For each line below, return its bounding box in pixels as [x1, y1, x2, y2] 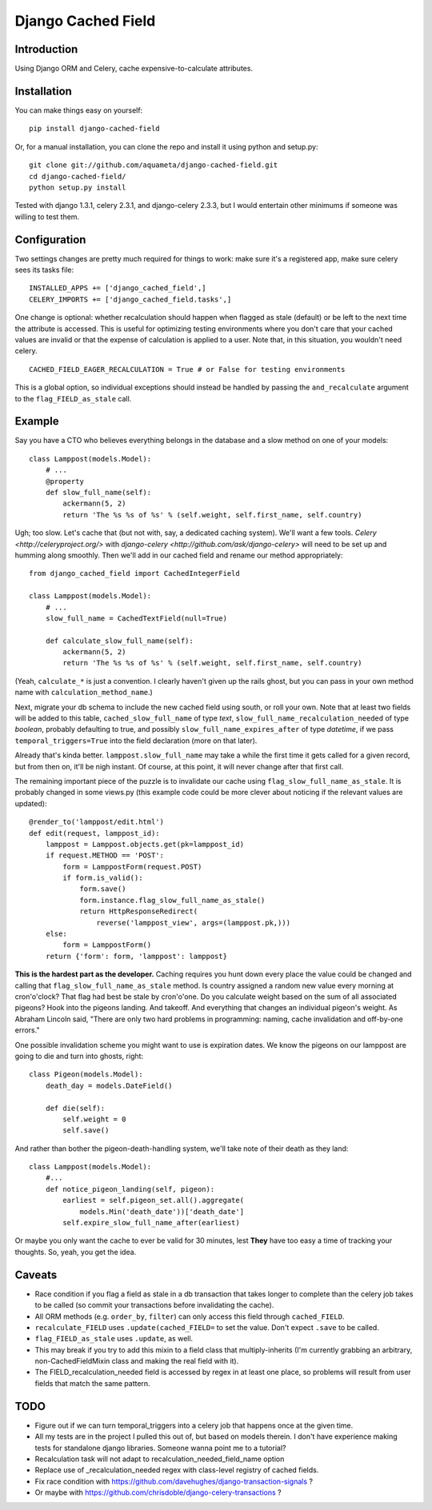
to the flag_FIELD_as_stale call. [14, 393, 132, 403]
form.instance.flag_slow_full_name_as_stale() [79, 896, 266, 905]
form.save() [79, 885, 126, 893]
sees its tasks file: [14, 265, 74, 274]
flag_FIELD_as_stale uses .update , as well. [34, 1334, 194, 1344]
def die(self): [45, 1104, 106, 1113]
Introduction [14, 42, 78, 56]
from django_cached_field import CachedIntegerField [29, 569, 240, 578]
